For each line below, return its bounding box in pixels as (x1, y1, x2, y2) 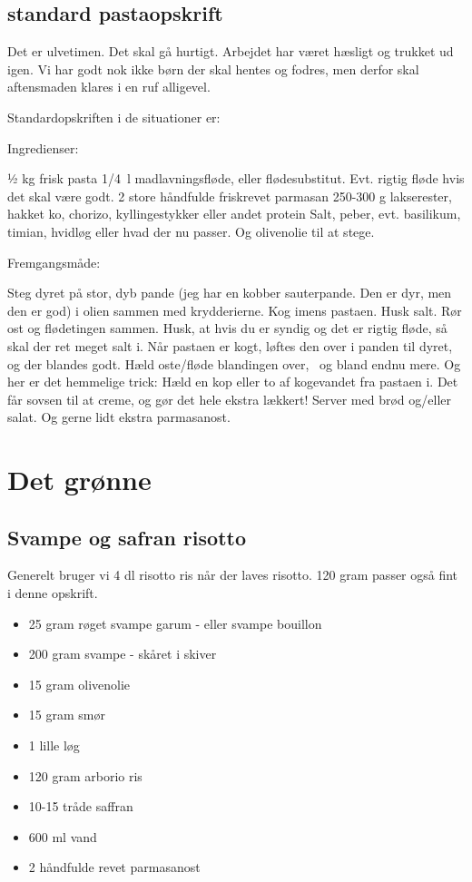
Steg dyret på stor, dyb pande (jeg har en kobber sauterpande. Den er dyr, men (7, 283, 452, 302)
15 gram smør (28, 705, 105, 724)
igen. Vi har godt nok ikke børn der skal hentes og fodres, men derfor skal (7, 59, 419, 78)
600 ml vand (28, 827, 97, 846)
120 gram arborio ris (28, 766, 143, 785)
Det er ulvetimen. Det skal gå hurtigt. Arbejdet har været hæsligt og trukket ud (7, 42, 454, 61)
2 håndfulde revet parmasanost (28, 857, 201, 877)
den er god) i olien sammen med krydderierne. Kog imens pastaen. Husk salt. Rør (7, 300, 462, 319)
